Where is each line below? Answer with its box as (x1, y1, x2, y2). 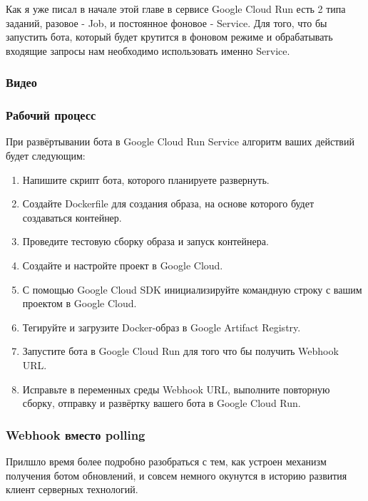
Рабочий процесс (6, 106, 96, 124)
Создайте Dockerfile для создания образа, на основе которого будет (22, 196, 315, 211)
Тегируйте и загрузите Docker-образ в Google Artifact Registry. (22, 319, 301, 334)
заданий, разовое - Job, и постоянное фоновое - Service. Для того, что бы (6, 15, 327, 30)
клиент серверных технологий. (6, 482, 138, 497)
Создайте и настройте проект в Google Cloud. (22, 258, 223, 272)
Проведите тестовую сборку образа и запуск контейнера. (22, 234, 269, 249)
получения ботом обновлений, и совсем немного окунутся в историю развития (6, 468, 347, 482)
